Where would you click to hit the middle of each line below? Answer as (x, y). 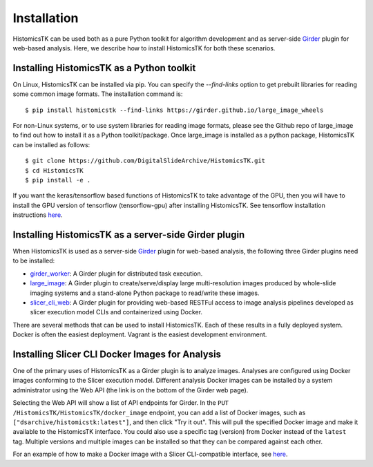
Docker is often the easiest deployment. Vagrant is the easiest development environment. (140, 334)
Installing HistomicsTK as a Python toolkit (104, 68)
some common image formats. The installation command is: (98, 94)
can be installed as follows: (51, 144)
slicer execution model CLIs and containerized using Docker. (116, 312)
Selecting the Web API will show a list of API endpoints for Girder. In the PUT (121, 403)
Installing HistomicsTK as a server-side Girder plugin (129, 235)
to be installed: (34, 261)
